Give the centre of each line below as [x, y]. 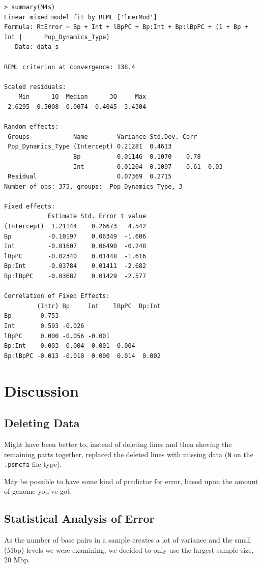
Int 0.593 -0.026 [44, 326]
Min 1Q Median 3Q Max [82, 97]
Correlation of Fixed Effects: [57, 296]
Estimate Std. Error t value [97, 216]
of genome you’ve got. [38, 491]
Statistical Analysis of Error [79, 518]
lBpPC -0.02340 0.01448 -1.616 [75, 256]
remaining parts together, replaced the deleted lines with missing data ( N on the [129, 454]
